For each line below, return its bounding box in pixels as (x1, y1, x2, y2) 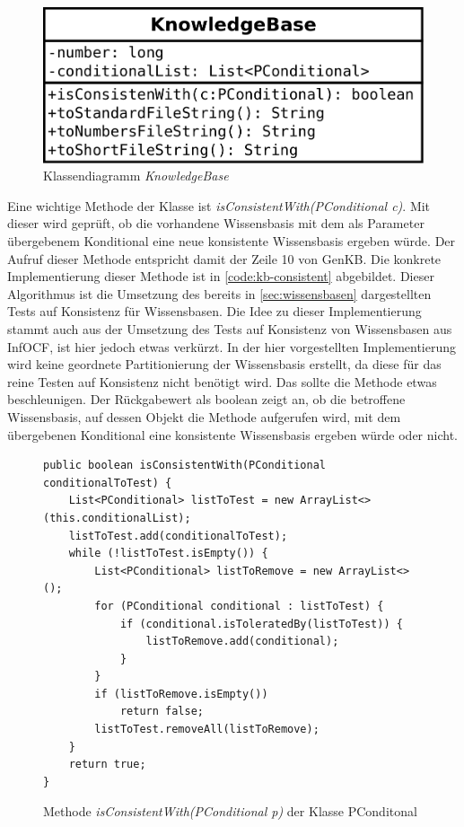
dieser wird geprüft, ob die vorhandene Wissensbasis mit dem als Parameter (7, 214, 425, 233)
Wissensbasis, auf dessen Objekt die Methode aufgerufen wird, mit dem (7, 407, 401, 426)
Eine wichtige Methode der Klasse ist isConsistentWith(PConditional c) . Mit (7, 196, 431, 215)
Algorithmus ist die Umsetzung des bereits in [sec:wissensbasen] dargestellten (7, 284, 432, 303)
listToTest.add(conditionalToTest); (68, 529, 288, 542)
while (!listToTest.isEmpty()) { (68, 547, 268, 560)
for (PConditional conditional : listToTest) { (94, 599, 384, 612)
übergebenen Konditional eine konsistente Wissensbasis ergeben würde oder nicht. (7, 425, 458, 444)
